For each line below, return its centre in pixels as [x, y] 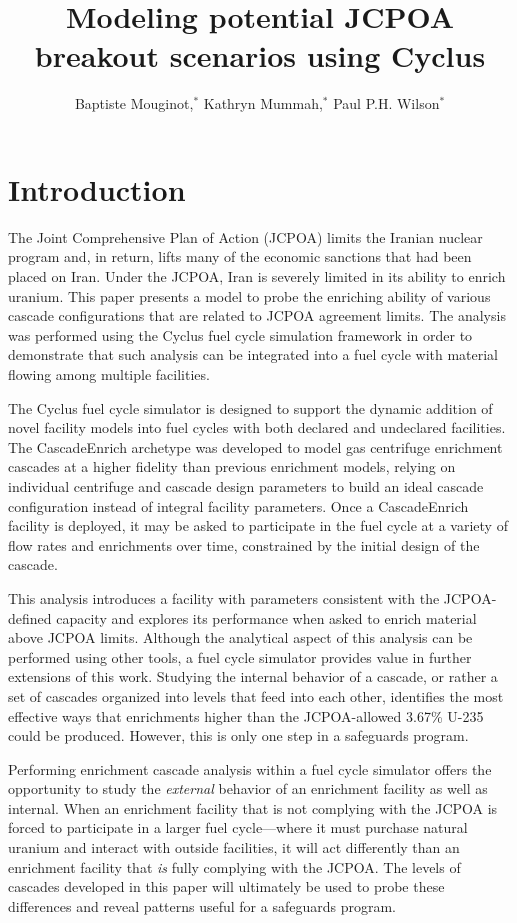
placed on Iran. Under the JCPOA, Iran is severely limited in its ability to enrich [257, 276]
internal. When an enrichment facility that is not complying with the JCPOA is [253, 807]
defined [30, 617]
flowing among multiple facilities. [109, 374]
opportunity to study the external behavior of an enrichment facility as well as [248, 788]
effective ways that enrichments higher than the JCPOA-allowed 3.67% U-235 [246, 715]
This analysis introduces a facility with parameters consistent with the [224, 597]
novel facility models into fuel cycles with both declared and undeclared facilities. [257, 427]
